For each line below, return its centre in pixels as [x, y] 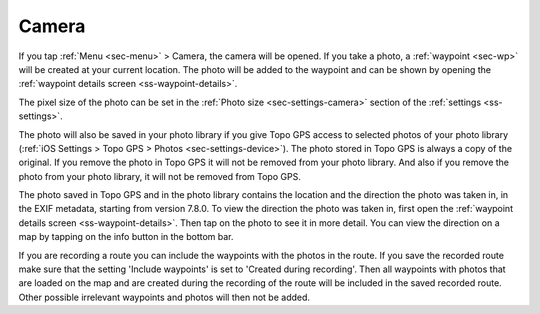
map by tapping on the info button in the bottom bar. [126, 237]
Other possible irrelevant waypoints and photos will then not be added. [164, 297]
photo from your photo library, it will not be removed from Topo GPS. [160, 176]
